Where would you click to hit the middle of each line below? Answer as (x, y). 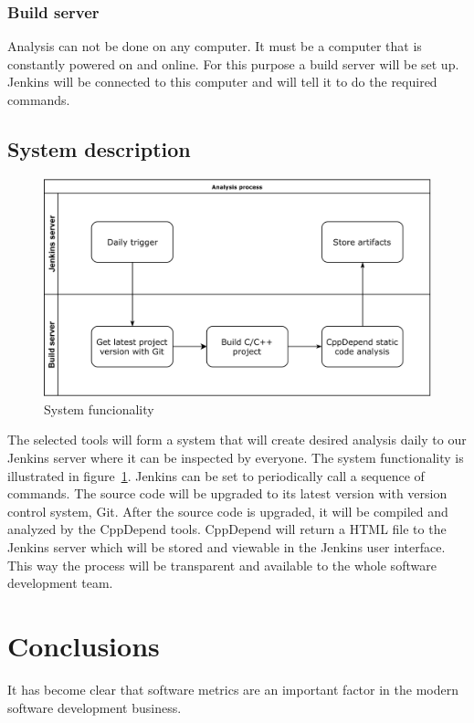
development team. (60, 583)
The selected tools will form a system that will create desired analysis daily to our (237, 440)
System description (99, 148)
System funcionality (99, 409)
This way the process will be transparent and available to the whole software (222, 565)
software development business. (95, 707)
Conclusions (84, 646)
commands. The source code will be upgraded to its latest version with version (227, 493)
